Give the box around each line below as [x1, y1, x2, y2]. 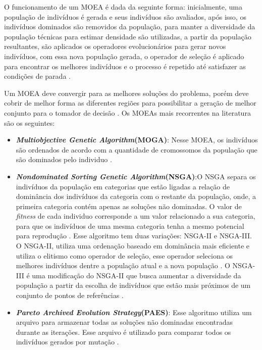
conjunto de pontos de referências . [16, 290, 124, 301]
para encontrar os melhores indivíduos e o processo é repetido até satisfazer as [4, 61, 246, 71]
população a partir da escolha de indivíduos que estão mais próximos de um [16, 280, 251, 290]
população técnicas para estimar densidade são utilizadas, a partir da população [4, 31, 251, 41]
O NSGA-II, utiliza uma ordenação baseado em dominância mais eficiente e [16, 240, 250, 251]
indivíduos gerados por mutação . [16, 336, 119, 347]
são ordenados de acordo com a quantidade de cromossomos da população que [16, 144, 257, 155]
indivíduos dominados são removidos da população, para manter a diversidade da [4, 21, 255, 32]
